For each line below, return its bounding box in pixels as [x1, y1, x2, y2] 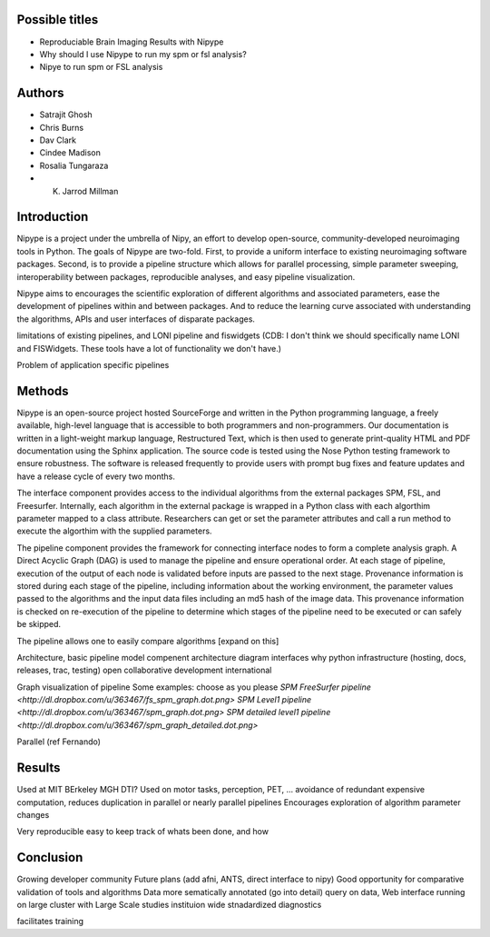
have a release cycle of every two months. [16, 471, 176, 482]
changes [16, 809, 50, 820]
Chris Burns [39, 122, 84, 133]
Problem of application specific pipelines [16, 359, 170, 370]
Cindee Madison [39, 147, 102, 158]
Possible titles [16, 12, 99, 27]
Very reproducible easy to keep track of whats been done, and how [16, 826, 269, 837]
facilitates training [16, 916, 84, 927]
